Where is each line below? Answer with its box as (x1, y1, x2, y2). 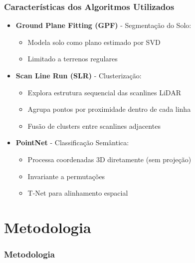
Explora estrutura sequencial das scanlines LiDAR (27, 87, 181, 97)
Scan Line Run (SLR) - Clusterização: (15, 70, 142, 80)
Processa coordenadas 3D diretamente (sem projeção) (27, 154, 192, 164)
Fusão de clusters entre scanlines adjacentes (27, 120, 161, 131)
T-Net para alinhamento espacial (27, 188, 128, 198)
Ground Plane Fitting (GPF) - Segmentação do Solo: (15, 20, 192, 30)
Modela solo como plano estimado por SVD (27, 36, 161, 47)
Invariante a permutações (27, 171, 105, 181)
